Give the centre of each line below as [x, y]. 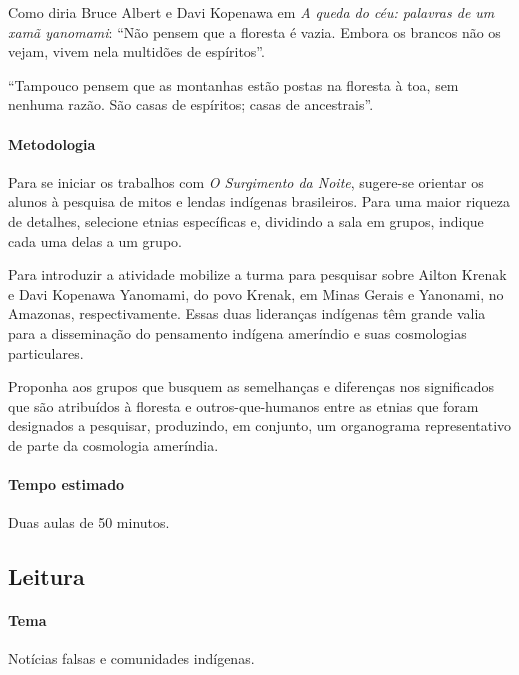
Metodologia [52, 143]
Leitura [46, 576]
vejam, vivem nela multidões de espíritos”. [136, 51]
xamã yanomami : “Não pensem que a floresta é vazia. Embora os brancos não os [254, 31]
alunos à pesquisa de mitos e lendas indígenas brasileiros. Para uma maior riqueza [259, 201]
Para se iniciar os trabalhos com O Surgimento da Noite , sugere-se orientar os [246, 181]
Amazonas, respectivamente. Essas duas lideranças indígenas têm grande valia [247, 313]
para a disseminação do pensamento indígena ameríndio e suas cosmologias [237, 332]
